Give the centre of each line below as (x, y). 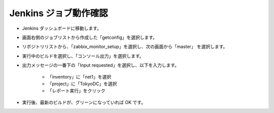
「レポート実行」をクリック (76, 91)
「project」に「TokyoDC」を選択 (82, 84)
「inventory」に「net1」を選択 (79, 77)
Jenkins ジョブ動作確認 (59, 13)
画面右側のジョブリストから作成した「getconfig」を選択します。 (90, 37)
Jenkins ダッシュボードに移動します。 (62, 28)
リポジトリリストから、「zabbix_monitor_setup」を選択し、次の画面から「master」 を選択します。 (125, 47)
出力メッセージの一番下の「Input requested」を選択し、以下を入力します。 (101, 65)
